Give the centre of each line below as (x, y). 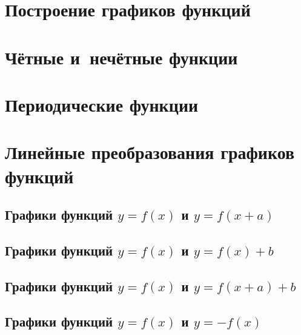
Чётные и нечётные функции (121, 57)
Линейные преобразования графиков (150, 152)
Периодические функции (102, 104)
